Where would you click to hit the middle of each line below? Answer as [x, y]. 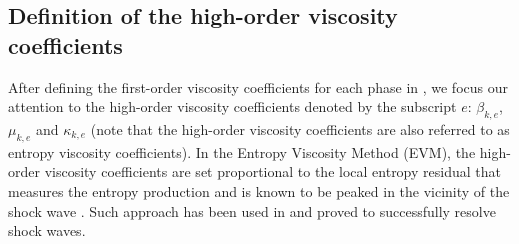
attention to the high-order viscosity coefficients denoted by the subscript [232, 106]
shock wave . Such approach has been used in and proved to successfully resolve [252, 210]
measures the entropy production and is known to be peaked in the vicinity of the [259, 190]
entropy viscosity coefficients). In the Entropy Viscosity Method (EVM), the [242, 151]
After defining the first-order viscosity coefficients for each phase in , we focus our [258, 86]
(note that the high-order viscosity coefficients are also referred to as [300, 128]
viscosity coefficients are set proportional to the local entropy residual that [272, 171]
